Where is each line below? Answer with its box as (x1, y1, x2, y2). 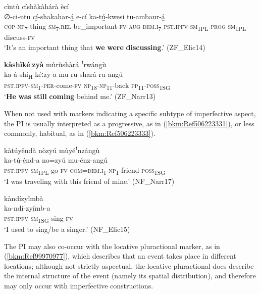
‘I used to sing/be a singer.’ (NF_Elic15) (4, 223, 130, 234)
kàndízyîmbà (4, 192, 43, 203)
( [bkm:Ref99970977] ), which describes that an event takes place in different (4, 251, 236, 261)
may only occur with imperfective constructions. (4, 280, 153, 290)
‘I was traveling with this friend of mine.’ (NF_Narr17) (4, 176, 175, 186)
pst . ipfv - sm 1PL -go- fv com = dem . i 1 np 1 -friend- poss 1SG (4, 164, 166, 176)
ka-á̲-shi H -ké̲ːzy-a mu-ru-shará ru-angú (4, 69, 123, 80)
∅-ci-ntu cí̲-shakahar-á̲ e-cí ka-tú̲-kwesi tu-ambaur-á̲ (4, 11, 165, 21)
